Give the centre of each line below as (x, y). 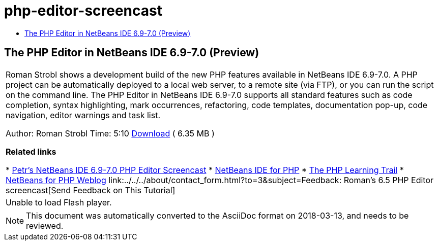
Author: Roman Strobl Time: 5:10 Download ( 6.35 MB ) (110, 133)
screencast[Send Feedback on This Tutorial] (91, 190)
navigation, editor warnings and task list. (83, 115)
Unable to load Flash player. (59, 202)
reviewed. (45, 225)
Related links (31, 151)
